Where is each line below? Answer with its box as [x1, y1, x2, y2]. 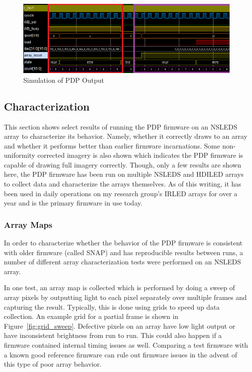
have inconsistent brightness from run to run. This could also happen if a [4, 330, 222, 340]
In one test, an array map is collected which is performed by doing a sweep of [4, 282, 235, 293]
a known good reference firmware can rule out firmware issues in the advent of [4, 349, 237, 359]
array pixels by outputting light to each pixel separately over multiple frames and [4, 292, 247, 302]
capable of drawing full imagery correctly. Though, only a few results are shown [4, 159, 241, 169]
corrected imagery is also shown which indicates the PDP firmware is [37, 150, 243, 160]
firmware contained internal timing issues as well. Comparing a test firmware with [4, 340, 248, 350]
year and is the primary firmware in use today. [4, 198, 143, 208]
